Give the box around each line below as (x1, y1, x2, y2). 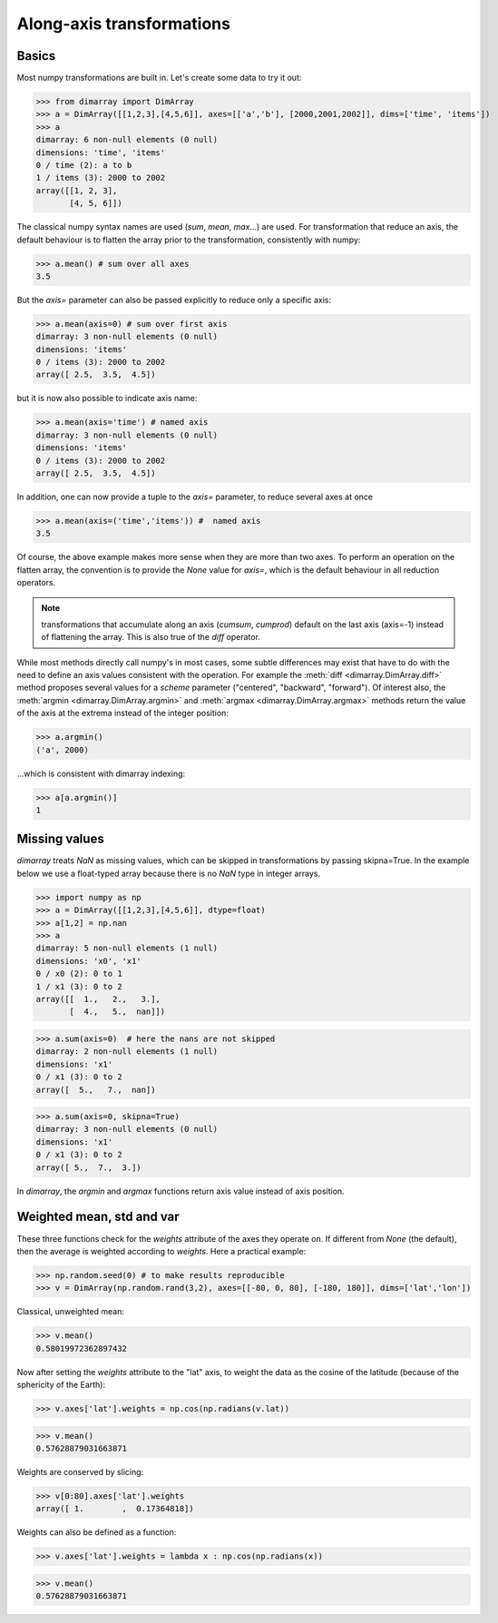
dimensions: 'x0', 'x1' (35, 956, 142, 966)
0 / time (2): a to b (35, 160, 132, 170)
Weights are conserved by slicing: (16, 1466, 144, 1477)
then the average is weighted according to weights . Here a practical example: (16, 1245, 307, 1256)
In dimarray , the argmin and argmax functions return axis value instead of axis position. (16, 1185, 345, 1196)
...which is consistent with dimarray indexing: (16, 768, 186, 779)
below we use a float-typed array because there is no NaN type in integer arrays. (16, 868, 321, 879)
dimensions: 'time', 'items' (35, 147, 166, 158)
